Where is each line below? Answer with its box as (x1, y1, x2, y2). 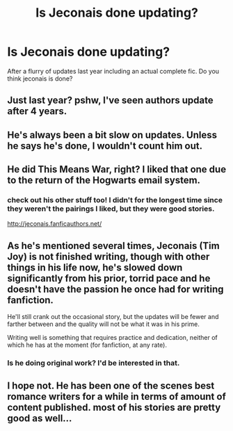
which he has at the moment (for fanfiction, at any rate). (7, 341, 167, 349)
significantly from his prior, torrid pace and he (7, 273, 211, 284)
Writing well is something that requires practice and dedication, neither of (7, 334, 218, 342)
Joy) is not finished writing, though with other (7, 250, 210, 262)
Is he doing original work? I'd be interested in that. (7, 358, 180, 368)
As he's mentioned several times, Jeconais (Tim (7, 240, 220, 252)
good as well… (7, 412, 72, 424)
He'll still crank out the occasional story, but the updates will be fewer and (7, 313, 219, 321)
